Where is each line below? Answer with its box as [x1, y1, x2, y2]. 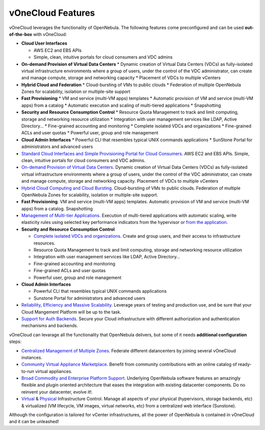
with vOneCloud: [33, 31, 67, 37]
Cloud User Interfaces [21, 40, 67, 46]
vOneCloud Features [9, 7, 95, 18]
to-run [21, 368, 34, 374]
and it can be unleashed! [9, 419, 59, 425]
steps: [9, 338, 22, 344]
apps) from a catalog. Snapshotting [21, 206, 93, 212]
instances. [21, 354, 43, 360]
